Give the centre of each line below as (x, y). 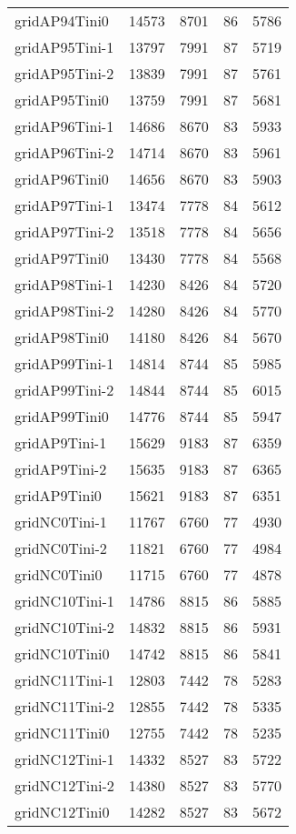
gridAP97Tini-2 (64, 231)
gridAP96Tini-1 (64, 126)
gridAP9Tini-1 (61, 442)
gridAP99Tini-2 (64, 390)
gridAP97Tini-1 (64, 205)
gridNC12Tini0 (62, 812)
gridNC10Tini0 (62, 653)
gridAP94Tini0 (62, 20)
